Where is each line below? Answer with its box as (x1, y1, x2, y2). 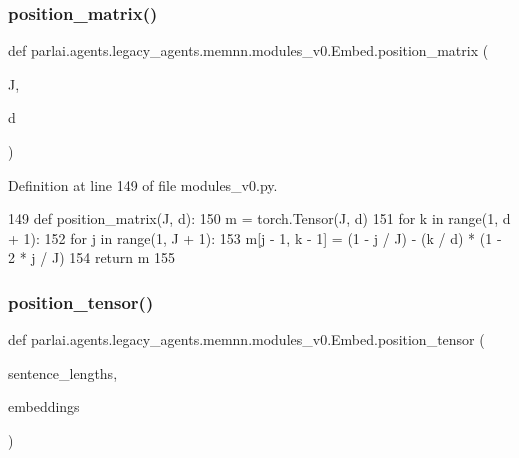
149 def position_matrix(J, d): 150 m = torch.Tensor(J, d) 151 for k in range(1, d (8, 208, 511, 229)
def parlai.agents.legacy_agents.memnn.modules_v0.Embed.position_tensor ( (8, 329, 485, 350)
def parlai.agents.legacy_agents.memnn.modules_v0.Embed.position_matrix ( (8, 40, 489, 61)
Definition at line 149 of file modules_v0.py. (8, 174, 278, 195)
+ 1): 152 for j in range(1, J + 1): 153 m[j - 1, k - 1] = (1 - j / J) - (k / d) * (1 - (8, 227, 502, 248)
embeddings (8, 396, 80, 417)
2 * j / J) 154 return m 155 (8, 247, 176, 268)
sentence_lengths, (8, 362, 118, 383)
